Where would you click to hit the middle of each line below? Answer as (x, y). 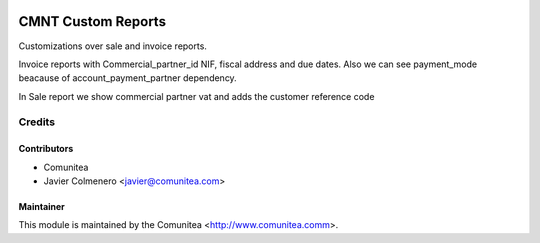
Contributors (46, 149)
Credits (36, 122)
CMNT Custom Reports (92, 21)
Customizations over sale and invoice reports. (112, 46)
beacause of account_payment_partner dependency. (127, 78)
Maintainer (41, 207)
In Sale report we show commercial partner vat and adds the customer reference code (196, 96)
